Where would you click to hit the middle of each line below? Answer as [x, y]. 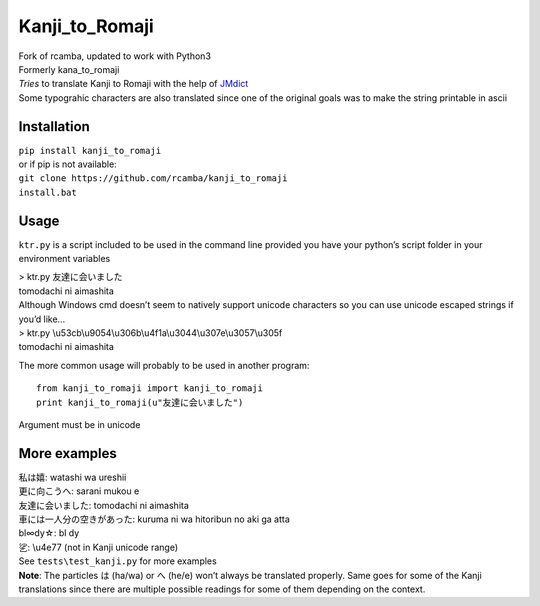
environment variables [64, 259]
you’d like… [42, 319]
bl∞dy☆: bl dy [49, 533]
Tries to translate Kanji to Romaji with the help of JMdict [133, 84]
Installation [54, 126]
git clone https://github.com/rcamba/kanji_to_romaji [153, 178]
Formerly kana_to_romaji [69, 69]
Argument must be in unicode [79, 424]
